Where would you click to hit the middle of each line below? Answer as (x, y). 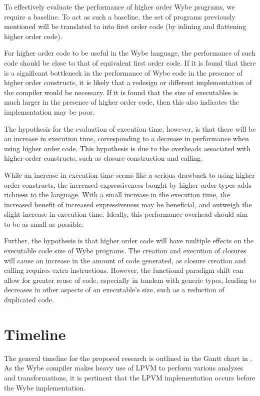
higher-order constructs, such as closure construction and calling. (103, 158)
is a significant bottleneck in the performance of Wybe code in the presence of (123, 72)
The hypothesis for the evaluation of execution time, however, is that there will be (130, 128)
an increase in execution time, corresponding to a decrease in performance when (126, 138)
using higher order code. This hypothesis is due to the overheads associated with (127, 148)
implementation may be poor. (49, 111)
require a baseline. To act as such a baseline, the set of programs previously (120, 16)
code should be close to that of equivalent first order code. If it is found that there (130, 62)
